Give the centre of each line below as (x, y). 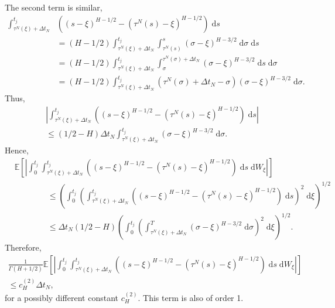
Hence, (17, 150)
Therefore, (23, 247)
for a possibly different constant (61, 297)
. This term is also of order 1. (191, 297)
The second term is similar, (54, 7)
